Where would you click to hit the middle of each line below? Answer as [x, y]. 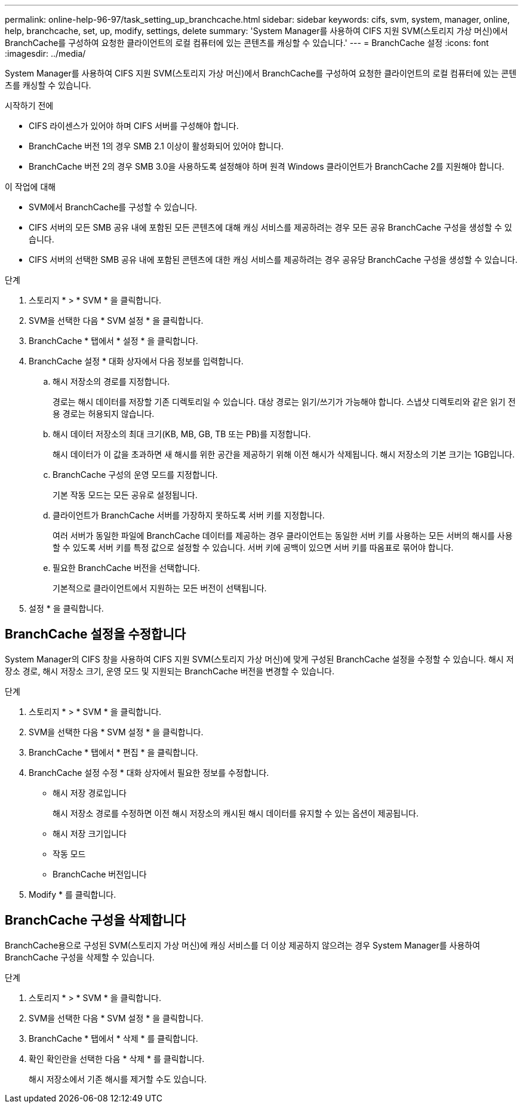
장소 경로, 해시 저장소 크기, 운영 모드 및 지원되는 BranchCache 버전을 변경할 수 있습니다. [170, 671]
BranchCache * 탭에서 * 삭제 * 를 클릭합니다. [113, 1038]
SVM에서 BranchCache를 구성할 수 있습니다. [113, 207]
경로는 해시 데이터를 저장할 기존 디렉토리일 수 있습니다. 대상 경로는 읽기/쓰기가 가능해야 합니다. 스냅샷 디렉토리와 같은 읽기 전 [284, 402]
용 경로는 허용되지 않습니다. [104, 414]
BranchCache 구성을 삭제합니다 [96, 920]
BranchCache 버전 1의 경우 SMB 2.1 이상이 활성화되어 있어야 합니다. [156, 146]
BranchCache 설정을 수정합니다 [96, 634]
